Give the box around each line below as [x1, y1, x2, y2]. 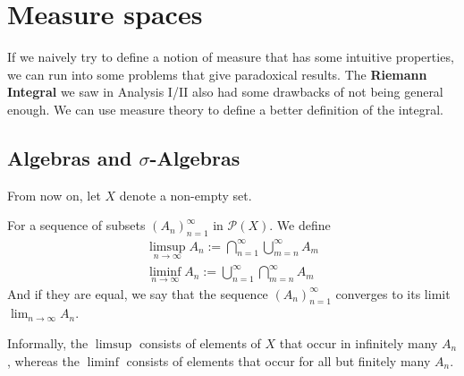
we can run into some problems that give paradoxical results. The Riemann [7, 64, 427, 83]
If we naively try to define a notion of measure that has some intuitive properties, [7, 47, 454, 66]
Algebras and [7, 143, 132, 171]
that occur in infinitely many [279, 333, 438, 352]
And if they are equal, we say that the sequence [7, 284, 268, 303]
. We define [269, 216, 331, 235]
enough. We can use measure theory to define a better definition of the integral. [7, 99, 443, 118]
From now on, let [7, 185, 101, 204]
